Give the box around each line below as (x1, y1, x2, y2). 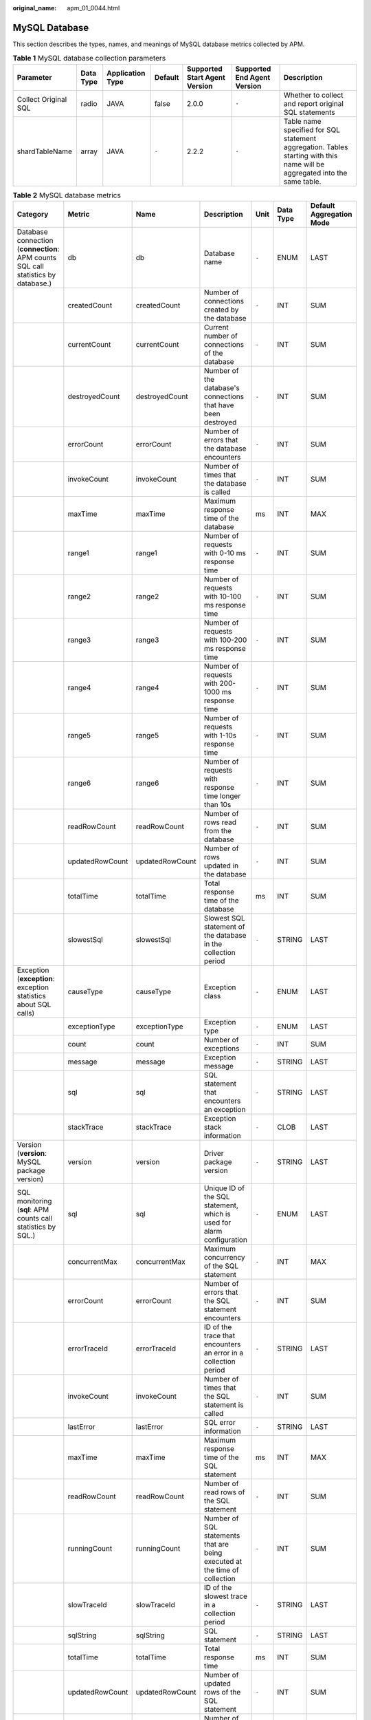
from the (203, 826, 232, 836)
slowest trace (203, 1591, 247, 1601)
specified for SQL (283, 125, 340, 134)
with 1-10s (203, 731, 237, 740)
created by (203, 305, 239, 314)
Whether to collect (283, 90, 344, 100)
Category (16, 210, 49, 219)
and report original (283, 98, 344, 108)
